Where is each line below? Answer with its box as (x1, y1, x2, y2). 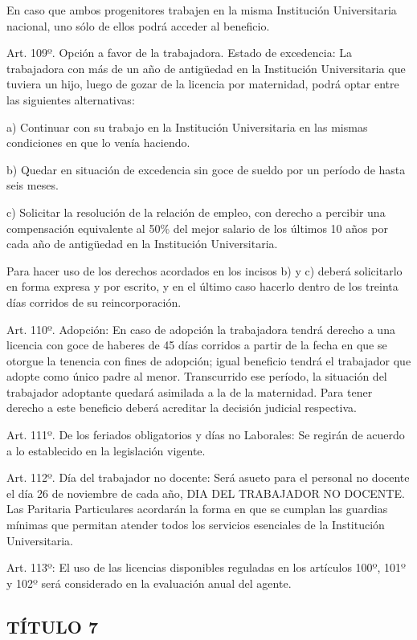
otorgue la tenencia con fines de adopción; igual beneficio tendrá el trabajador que (6, 352, 411, 369)
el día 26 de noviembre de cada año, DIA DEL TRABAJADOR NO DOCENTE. (6, 484, 405, 501)
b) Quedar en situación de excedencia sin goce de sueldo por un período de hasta (6, 161, 406, 177)
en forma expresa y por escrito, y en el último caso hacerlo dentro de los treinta (6, 278, 399, 295)
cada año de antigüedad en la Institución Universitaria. (6, 235, 278, 252)
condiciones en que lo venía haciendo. (6, 134, 190, 151)
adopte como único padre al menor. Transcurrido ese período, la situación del (6, 368, 387, 385)
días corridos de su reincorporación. (6, 293, 182, 310)
